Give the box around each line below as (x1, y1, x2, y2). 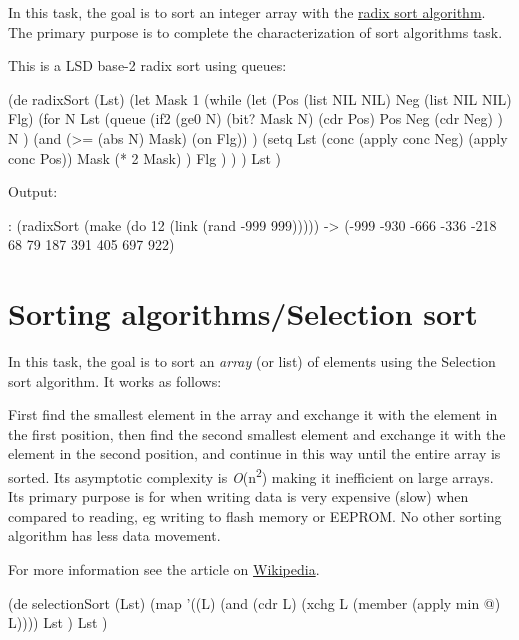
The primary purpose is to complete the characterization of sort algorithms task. (8, 21, 503, 42)
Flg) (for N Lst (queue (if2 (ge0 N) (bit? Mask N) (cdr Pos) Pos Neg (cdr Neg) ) (8, 108, 504, 129)
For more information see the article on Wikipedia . (8, 559, 320, 580)
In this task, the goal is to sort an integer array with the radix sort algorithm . (8, 2, 486, 22)
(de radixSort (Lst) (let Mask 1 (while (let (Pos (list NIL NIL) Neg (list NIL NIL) (8, 88, 512, 109)
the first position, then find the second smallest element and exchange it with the (8, 423, 506, 444)
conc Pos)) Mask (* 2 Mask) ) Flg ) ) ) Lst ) (8, 147, 282, 168)
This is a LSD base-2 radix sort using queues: (8, 55, 287, 76)
